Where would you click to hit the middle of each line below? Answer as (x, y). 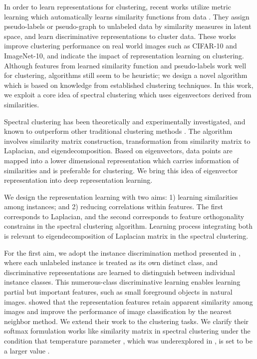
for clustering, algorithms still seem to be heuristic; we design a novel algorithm (126, 75)
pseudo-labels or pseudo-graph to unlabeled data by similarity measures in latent (128, 26)
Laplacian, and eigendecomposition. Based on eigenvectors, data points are (118, 151)
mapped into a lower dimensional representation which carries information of (122, 160)
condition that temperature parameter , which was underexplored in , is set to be (128, 341)
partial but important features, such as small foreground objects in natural (118, 292)
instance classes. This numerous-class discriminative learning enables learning (122, 282)
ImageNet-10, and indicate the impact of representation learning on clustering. (124, 55)
